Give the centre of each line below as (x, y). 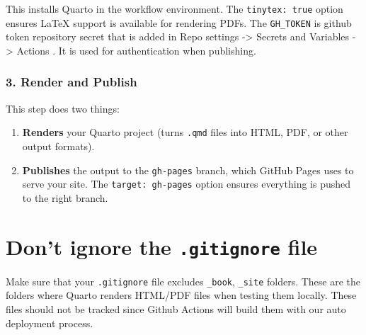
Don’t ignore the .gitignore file (162, 246)
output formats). (58, 146)
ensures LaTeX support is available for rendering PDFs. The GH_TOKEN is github (179, 22)
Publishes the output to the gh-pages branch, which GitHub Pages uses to (188, 170)
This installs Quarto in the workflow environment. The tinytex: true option (175, 8)
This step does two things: (63, 108)
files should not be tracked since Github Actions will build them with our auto (176, 308)
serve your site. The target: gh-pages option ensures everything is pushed (187, 184)
